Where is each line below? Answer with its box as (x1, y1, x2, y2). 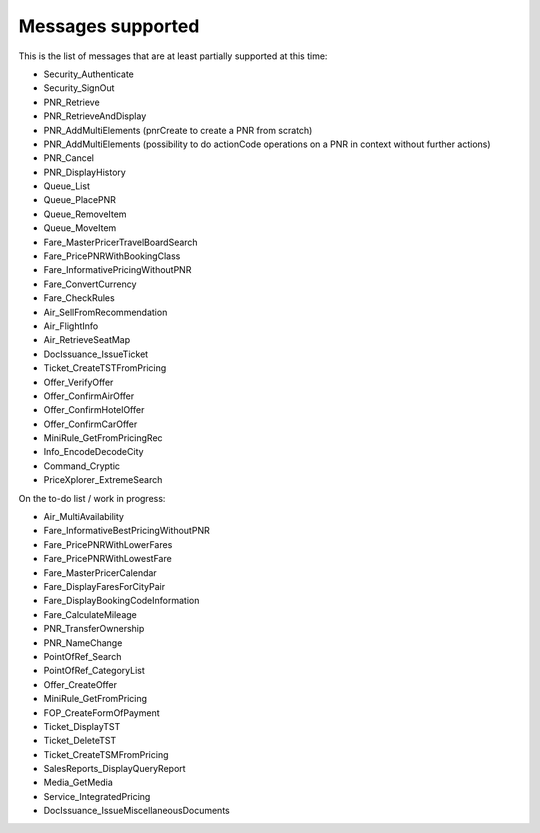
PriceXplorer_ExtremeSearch (43, 474, 163, 486)
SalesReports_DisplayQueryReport (43, 763, 186, 775)
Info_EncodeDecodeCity (43, 446, 144, 458)
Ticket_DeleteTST (43, 735, 117, 747)
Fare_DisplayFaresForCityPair (43, 581, 165, 592)
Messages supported (18, 15, 200, 37)
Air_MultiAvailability (43, 511, 125, 523)
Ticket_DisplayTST (43, 720, 121, 732)
